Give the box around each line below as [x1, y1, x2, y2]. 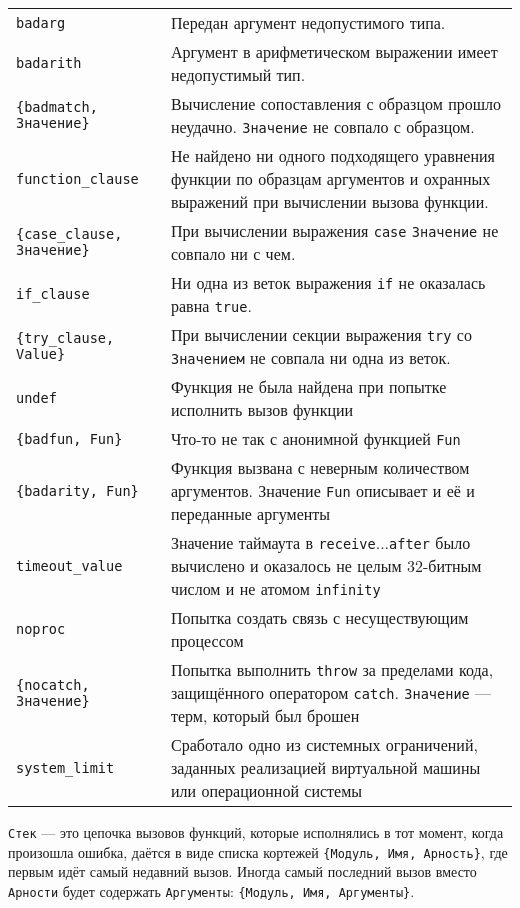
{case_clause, [16, 226, 123, 242]
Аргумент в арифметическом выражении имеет [170, 40, 498, 63]
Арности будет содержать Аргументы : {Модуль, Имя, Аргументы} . [8, 880, 415, 901]
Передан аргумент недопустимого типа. [170, 11, 446, 34]
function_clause [16, 170, 139, 187]
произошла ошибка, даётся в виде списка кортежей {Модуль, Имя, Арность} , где [8, 841, 508, 862]
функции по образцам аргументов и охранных [170, 167, 491, 190]
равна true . [170, 294, 252, 317]
